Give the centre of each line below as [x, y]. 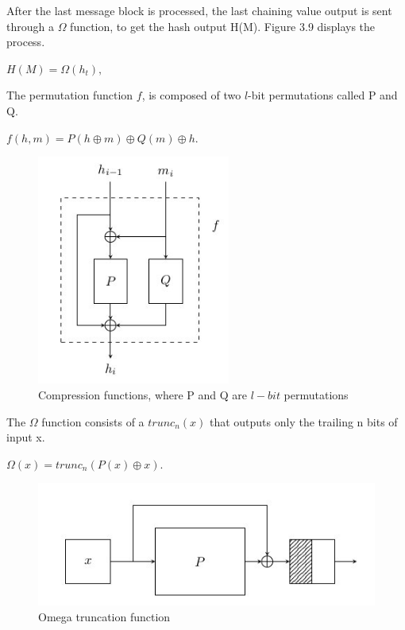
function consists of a [93, 421]
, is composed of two [191, 95]
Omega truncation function [104, 617]
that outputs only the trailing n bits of [303, 421]
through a [30, 26]
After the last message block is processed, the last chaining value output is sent [199, 10]
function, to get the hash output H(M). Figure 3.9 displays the [223, 26]
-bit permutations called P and [323, 95]
